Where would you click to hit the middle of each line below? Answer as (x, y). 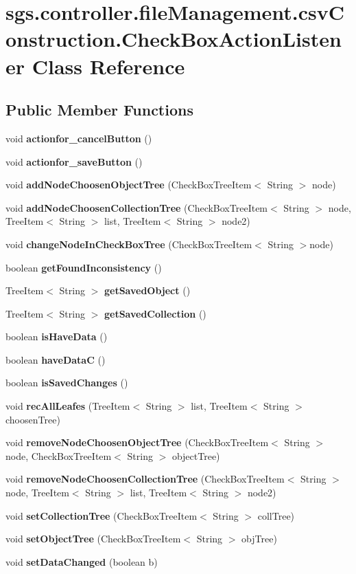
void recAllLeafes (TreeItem (68, 406)
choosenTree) (33, 419)
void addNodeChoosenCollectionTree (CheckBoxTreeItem (137, 207)
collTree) (276, 515)
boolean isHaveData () (57, 336)
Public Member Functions (99, 110)
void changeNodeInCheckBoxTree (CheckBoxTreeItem (129, 244)
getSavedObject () (147, 290)
